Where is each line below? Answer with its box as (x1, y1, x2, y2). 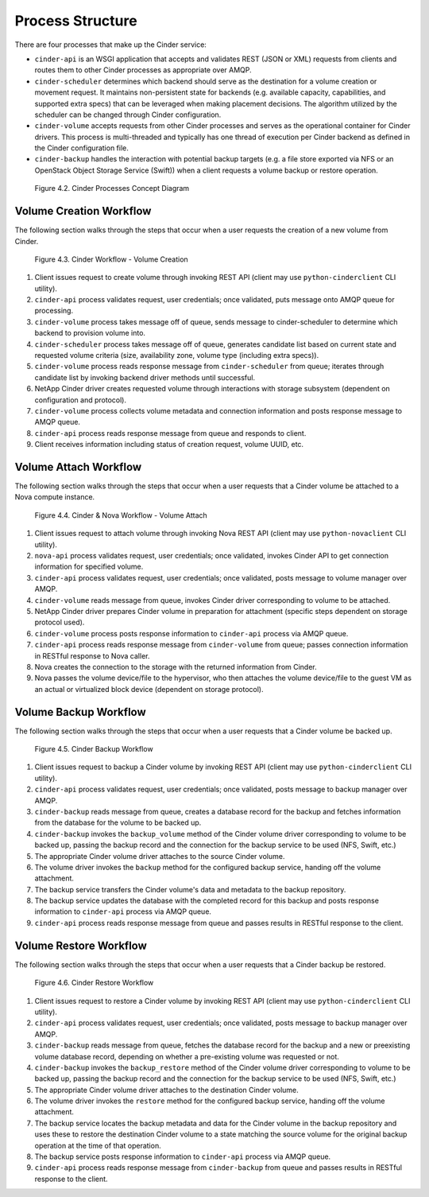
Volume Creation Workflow (14, 204, 152, 218)
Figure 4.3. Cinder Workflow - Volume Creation (34, 255, 188, 264)
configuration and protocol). (34, 394, 127, 405)
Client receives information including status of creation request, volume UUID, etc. (34, 440, 304, 449)
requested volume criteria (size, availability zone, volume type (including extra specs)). (34, 351, 319, 360)
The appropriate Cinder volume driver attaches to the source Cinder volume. (34, 851, 285, 861)
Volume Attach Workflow (14, 460, 142, 473)
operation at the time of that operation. (34, 1141, 162, 1150)
